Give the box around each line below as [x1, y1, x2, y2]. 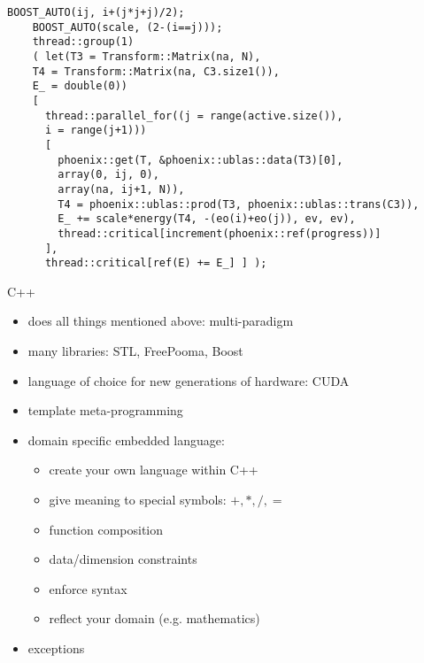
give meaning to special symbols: [49, 490, 227, 508]
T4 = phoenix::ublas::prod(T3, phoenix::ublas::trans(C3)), [58, 197, 420, 211]
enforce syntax [49, 579, 127, 597]
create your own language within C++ [49, 460, 258, 479]
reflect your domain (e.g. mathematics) [49, 609, 260, 628]
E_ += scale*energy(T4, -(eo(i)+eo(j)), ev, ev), [58, 212, 356, 226]
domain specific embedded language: [27, 430, 225, 449]
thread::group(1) [32, 35, 135, 49]
